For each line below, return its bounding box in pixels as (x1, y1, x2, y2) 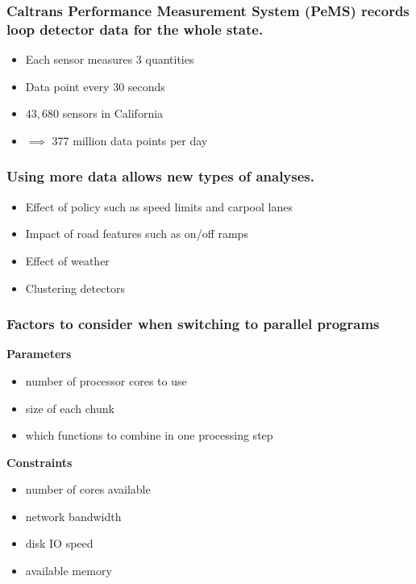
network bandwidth (25, 507, 122, 524)
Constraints (6, 453, 73, 470)
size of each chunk (25, 399, 114, 416)
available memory (25, 562, 112, 579)
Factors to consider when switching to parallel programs (6, 314, 380, 334)
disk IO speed (25, 535, 94, 552)
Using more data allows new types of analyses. (6, 166, 314, 186)
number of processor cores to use (25, 372, 187, 389)
